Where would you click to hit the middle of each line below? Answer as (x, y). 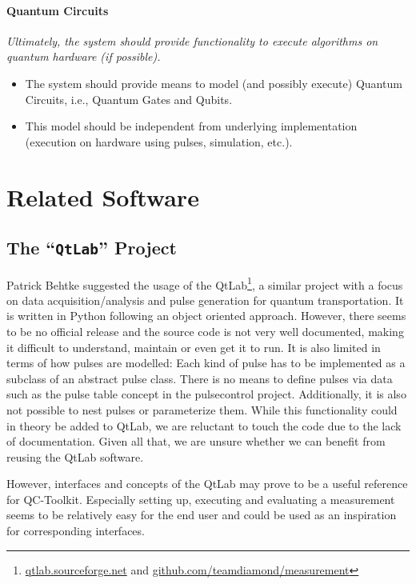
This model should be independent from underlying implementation (191, 126)
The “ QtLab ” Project (92, 248)
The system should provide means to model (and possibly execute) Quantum (214, 83)
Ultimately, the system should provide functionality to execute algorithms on (192, 40)
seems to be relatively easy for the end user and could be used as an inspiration (202, 515)
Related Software (103, 196)
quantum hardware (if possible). (84, 56)
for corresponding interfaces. (76, 531)
